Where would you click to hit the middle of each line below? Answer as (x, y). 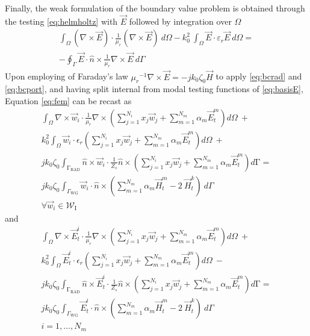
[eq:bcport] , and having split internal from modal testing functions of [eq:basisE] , (154, 89)
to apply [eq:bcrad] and (259, 76)
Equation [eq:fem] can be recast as (68, 101)
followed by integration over (180, 21)
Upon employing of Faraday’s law (67, 76)
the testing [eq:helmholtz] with (61, 21)
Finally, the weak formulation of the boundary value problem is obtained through (155, 8)
